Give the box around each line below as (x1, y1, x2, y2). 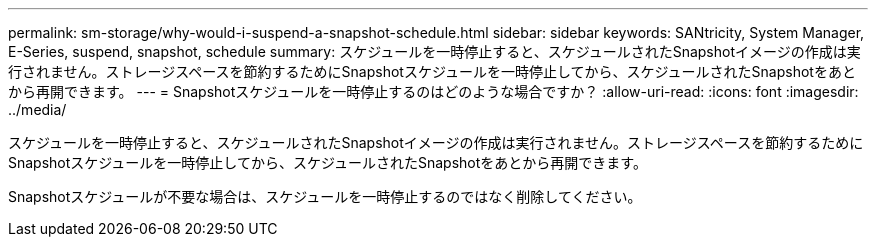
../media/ (8, 101, 67, 118)
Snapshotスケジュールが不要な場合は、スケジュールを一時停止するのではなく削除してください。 (8, 188, 642, 205)
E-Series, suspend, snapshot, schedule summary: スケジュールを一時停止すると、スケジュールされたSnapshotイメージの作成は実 (8, 43, 861, 60)
